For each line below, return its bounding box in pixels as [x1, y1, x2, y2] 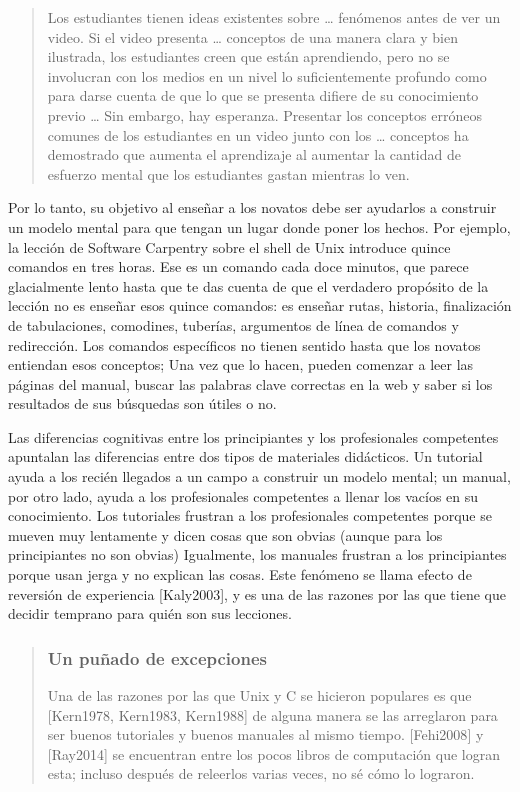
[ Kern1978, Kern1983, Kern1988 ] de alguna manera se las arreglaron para [47, 704, 498, 725]
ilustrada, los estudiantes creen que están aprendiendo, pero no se [47, 46, 450, 67]
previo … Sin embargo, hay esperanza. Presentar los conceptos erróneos [47, 104, 482, 125]
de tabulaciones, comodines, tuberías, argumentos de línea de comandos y [8, 314, 459, 335]
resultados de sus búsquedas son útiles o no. [8, 393, 277, 414]
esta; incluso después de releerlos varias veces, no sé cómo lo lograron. [47, 763, 475, 784]
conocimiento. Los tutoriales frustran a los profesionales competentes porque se [8, 505, 492, 526]
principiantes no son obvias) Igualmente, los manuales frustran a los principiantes [8, 544, 507, 565]
